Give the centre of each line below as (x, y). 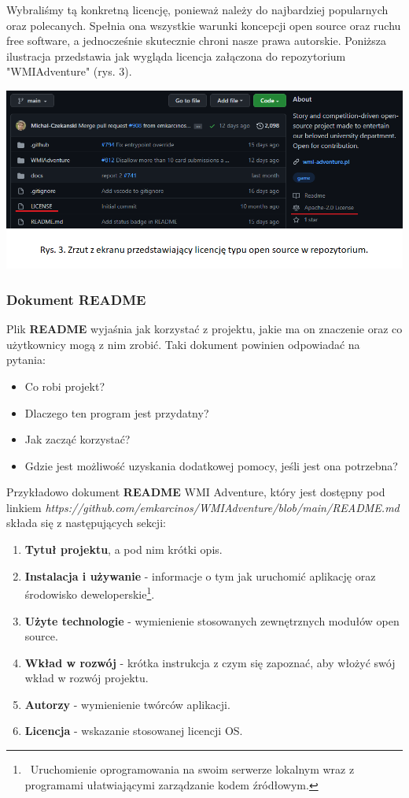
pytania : (26, 360)
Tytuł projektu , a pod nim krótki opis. (123, 549)
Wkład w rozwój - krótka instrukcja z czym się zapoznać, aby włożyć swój (210, 662)
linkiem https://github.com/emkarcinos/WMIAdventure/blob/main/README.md (203, 507)
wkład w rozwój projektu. (87, 678)
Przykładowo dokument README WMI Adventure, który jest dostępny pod (196, 492)
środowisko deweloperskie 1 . (90, 593)
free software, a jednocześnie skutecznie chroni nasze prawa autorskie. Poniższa (197, 41)
